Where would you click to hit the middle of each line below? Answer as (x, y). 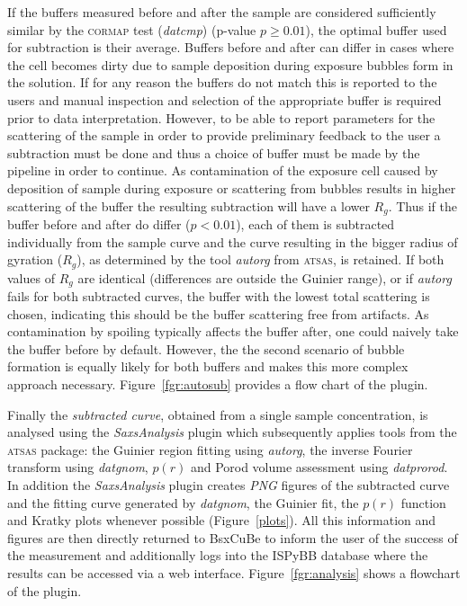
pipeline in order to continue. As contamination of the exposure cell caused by (223, 170)
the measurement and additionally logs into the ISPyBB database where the (218, 555)
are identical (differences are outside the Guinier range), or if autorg (265, 277)
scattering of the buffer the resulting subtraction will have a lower (189, 205)
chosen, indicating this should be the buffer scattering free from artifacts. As (218, 313)
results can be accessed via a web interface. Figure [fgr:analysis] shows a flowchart (234, 572)
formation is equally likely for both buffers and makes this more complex (208, 366)
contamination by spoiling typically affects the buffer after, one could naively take (233, 331)
